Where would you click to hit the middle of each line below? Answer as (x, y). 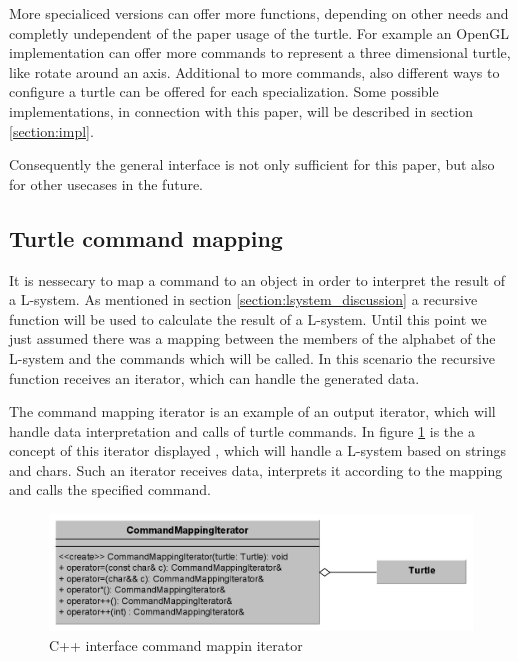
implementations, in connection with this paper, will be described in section (241, 110)
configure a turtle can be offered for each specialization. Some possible (224, 91)
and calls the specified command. (110, 489)
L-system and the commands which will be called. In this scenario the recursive (252, 357)
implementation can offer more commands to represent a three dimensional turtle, (260, 52)
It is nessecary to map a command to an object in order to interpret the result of (257, 279)
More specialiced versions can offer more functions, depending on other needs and (259, 13)
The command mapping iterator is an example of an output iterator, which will (252, 411)
